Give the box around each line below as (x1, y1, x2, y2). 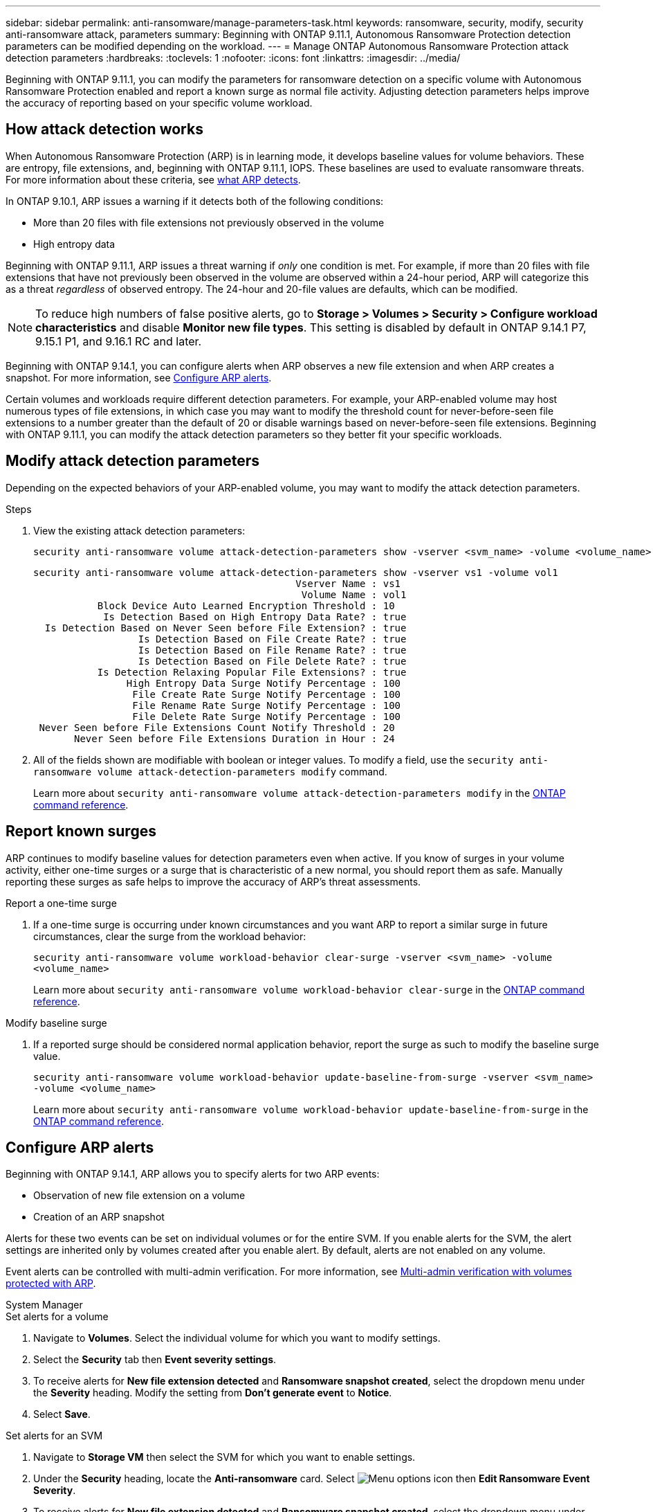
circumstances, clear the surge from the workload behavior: (33, 930, 306, 942)
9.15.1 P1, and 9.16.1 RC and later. (35, 334, 202, 348)
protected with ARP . (6, 1277, 96, 1290)
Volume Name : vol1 (301, 588, 407, 600)
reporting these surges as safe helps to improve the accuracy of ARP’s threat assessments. (6, 875, 421, 888)
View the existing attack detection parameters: (33, 524, 246, 537)
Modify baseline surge (6, 1016, 107, 1029)
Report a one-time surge (6, 897, 117, 909)
